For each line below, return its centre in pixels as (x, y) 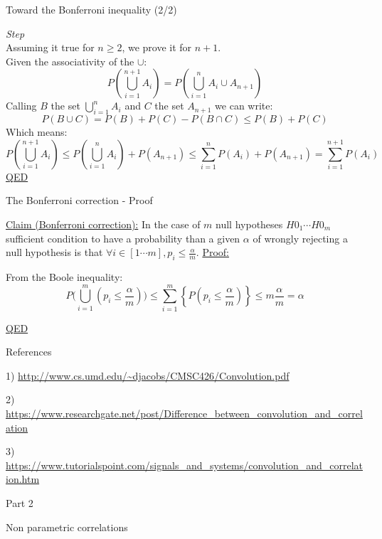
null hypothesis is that (54, 252)
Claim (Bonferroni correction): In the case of (103, 224)
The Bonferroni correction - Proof (79, 200)
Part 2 (20, 503)
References (29, 352)
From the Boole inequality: (64, 276)
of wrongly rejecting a (300, 238)
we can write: (244, 106)
